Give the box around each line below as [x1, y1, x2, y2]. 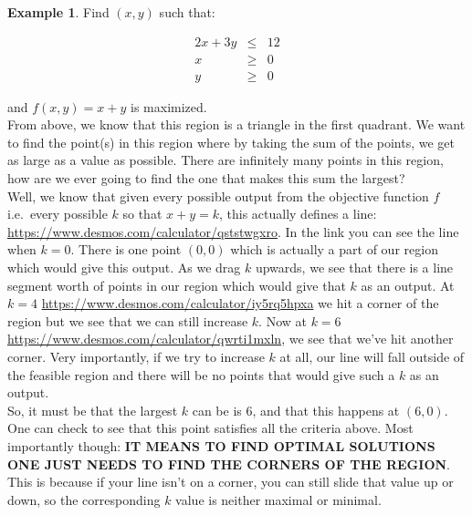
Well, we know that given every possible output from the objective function [7, 186, 429, 205]
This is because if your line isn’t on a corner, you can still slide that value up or [7, 472, 454, 491]
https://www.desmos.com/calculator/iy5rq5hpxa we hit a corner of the [41, 294, 439, 313]
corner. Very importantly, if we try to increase [7, 347, 265, 366]
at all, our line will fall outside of [279, 347, 465, 366]
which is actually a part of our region [230, 240, 438, 259]
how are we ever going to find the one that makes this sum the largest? [7, 169, 405, 188]
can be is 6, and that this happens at [192, 400, 400, 419]
